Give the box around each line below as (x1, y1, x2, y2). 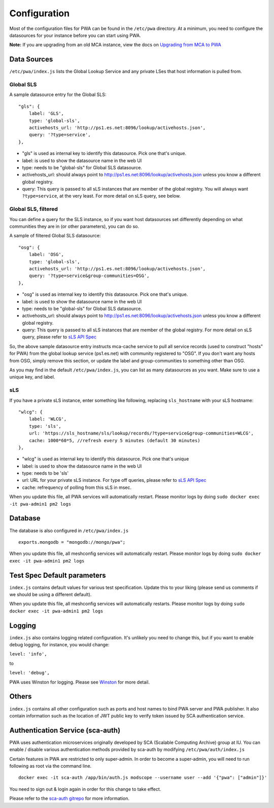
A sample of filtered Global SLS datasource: (9, 233, 101, 239)
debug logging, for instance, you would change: (9, 642, 110, 648)
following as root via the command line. (9, 763, 92, 769)
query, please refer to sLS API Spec (22, 334, 96, 340)
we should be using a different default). (9, 592, 92, 597)
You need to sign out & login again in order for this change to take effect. (9, 786, 161, 792)
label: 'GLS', (28, 111, 64, 116)
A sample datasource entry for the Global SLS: (9, 91, 107, 98)
